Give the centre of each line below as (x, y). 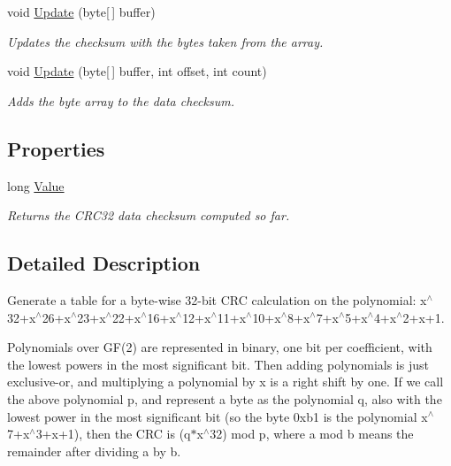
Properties (56, 148)
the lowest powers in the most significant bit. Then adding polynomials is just (218, 364)
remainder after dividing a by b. (94, 451)
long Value (36, 185)
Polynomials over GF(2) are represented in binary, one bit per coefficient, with (220, 347)
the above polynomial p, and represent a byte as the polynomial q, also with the (225, 398)
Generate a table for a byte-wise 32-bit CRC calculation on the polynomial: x (217, 299)
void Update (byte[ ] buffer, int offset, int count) (137, 71)
